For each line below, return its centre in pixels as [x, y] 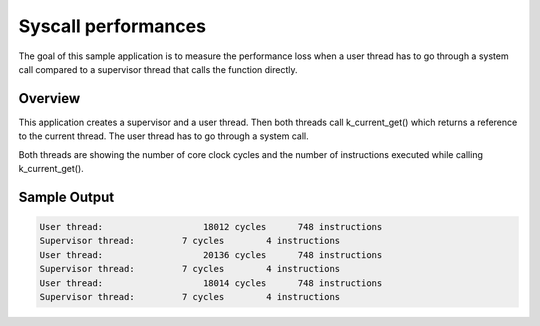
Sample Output [66, 196]
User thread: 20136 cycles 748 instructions [211, 254]
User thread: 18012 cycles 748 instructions [211, 227]
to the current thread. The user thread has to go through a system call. [163, 136]
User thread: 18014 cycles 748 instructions [211, 283]
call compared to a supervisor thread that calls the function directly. [158, 69]
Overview [49, 98]
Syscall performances [112, 26]
